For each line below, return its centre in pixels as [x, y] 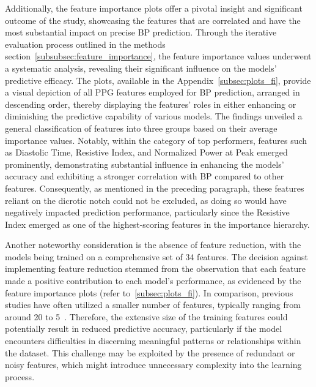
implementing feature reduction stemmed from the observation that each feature [155, 269]
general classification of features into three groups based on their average [141, 128]
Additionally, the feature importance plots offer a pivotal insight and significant [154, 8]
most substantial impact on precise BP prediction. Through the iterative [141, 32]
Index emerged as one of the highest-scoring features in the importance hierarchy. [157, 224]
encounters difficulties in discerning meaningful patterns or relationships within [153, 341]
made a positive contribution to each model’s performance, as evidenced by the [153, 281]
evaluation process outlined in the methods [85, 44]
